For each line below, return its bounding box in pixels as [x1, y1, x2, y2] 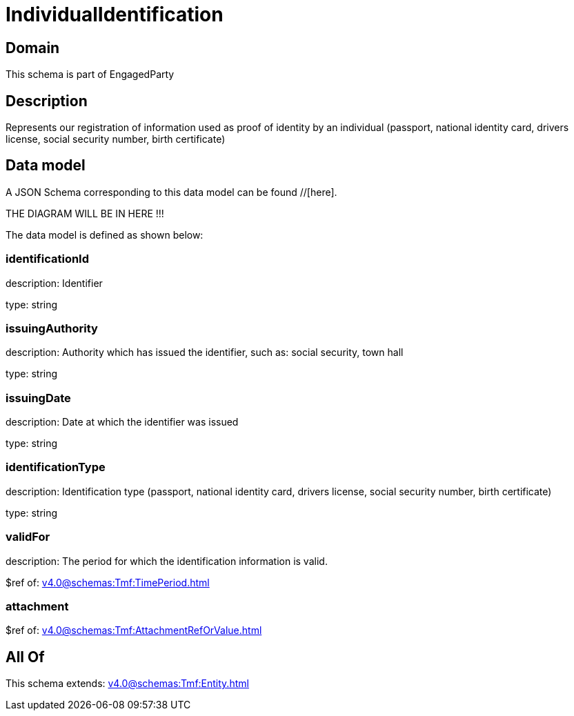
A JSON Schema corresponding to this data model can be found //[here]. [6, 186, 337, 198]
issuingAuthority [6, 321, 98, 335]
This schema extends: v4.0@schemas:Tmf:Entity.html [6, 677, 249, 690]
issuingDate [6, 390, 71, 405]
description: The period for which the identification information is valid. [6, 555, 328, 567]
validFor [6, 530, 50, 544]
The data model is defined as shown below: [6, 228, 204, 241]
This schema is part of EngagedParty [6, 68, 175, 81]
